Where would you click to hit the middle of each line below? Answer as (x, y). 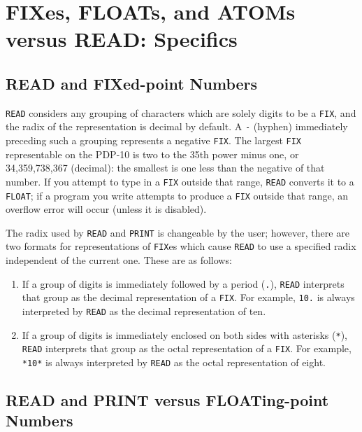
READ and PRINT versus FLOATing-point (167, 400)
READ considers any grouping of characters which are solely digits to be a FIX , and (181, 112)
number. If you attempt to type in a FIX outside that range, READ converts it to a (180, 181)
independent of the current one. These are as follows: (119, 260)
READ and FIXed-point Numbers (132, 83)
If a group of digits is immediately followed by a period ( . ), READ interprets (183, 283)
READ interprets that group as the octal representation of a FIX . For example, (187, 348)
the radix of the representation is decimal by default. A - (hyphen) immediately (177, 126)
